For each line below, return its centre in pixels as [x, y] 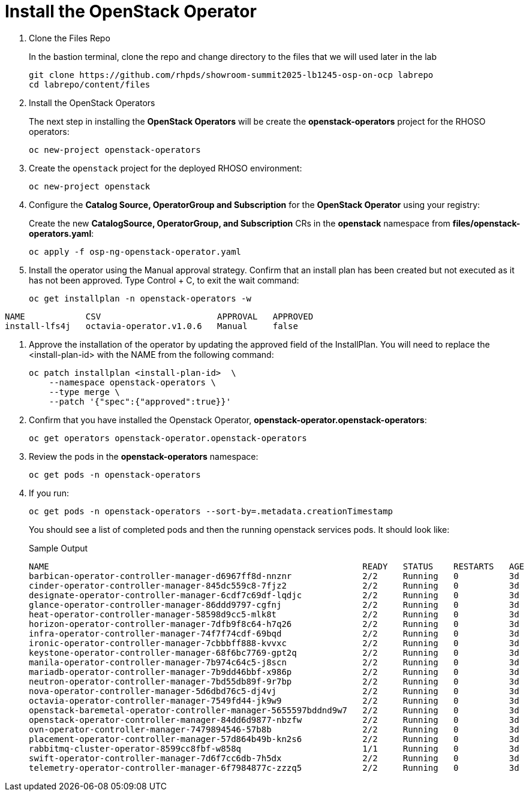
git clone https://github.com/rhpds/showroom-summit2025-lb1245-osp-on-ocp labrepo [231, 75]
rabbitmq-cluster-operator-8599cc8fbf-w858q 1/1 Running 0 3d [274, 748]
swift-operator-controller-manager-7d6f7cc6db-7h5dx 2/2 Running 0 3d [274, 758]
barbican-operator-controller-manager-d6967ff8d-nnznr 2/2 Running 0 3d [274, 576]
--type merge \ [84, 392]
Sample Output [58, 548]
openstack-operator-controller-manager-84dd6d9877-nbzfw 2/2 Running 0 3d [274, 720]
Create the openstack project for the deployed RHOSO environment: [166, 168]
